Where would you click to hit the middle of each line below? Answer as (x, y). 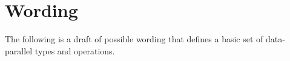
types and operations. (75, 50)
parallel (19, 50)
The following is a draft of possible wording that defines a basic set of (134, 39)
